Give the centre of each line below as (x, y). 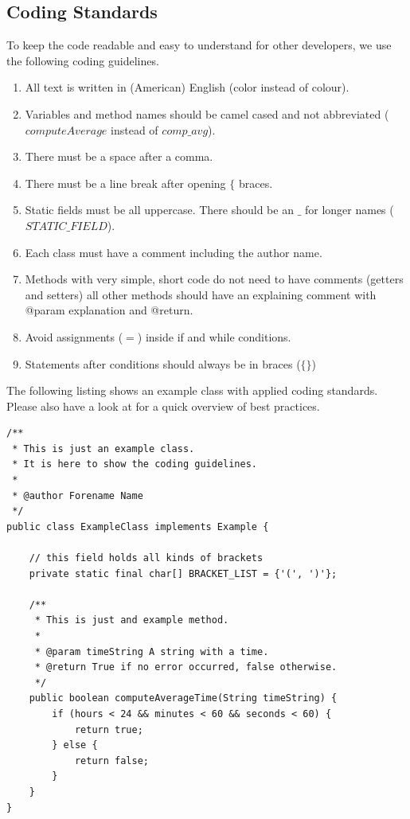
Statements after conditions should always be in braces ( (163, 363)
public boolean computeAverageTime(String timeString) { (183, 698)
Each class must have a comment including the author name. (174, 252)
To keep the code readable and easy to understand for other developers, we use (199, 45)
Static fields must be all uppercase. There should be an (159, 210)
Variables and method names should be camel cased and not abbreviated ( (207, 113)
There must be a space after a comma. (119, 156)
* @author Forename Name (78, 495)
